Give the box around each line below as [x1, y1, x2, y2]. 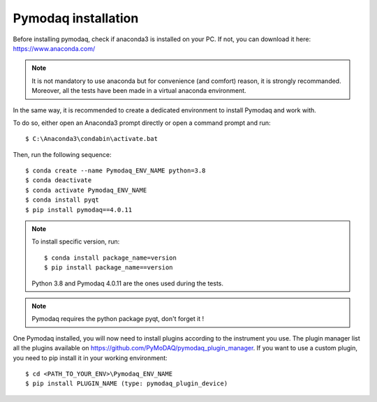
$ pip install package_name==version [44, 264, 174, 271]
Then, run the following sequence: [13, 150, 112, 158]
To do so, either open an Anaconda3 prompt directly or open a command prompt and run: [13, 119, 272, 127]
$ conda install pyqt [25, 196, 99, 204]
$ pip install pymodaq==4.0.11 [25, 206, 133, 214]
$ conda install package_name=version [44, 253, 177, 262]
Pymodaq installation [13, 10, 139, 26]
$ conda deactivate [25, 177, 92, 184]
